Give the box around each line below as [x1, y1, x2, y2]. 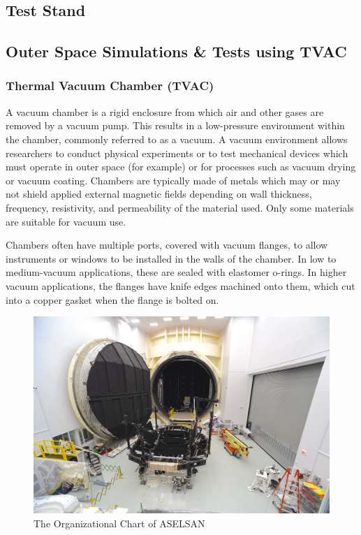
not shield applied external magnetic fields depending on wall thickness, [6, 186, 312, 201]
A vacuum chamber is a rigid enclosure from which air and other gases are [6, 104, 324, 119]
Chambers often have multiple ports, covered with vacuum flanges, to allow [6, 237, 328, 252]
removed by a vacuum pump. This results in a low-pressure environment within [6, 118, 345, 133]
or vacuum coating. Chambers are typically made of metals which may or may [6, 173, 341, 187]
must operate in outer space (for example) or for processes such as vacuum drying [6, 159, 356, 174]
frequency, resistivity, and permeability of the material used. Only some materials [6, 200, 354, 214]
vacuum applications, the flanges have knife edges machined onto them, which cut [6, 278, 355, 293]
